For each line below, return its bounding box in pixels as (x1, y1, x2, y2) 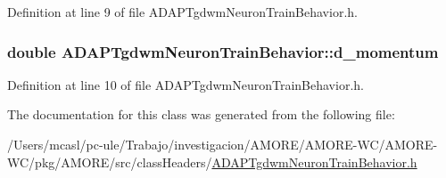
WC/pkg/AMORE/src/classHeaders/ (7, 152, 212, 171)
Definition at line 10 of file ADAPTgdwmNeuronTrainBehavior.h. (7, 75, 364, 93)
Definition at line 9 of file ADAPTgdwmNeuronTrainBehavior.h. (7, 3, 358, 20)
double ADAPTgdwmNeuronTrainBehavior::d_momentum (7, 40, 439, 62)
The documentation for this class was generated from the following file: (7, 105, 395, 124)
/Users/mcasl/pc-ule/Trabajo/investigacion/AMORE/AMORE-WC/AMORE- (7, 135, 438, 153)
